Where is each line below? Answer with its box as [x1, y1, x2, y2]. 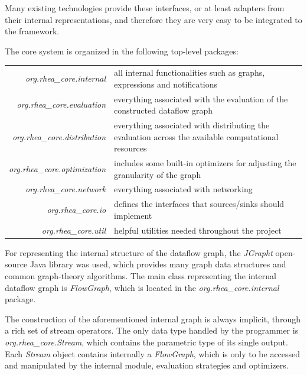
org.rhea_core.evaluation [17, 98, 106, 111]
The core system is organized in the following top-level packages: [5, 44, 239, 57]
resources [114, 142, 147, 154]
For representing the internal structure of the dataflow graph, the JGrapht [5, 246, 273, 258]
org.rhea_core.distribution [12, 130, 106, 143]
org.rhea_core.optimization [9, 162, 106, 174]
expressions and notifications [114, 77, 218, 90]
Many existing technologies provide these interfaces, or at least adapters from [5, 2, 285, 14]
